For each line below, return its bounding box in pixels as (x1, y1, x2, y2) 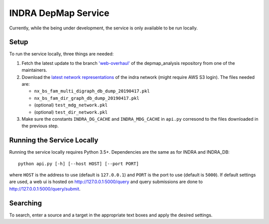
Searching (9, 199, 42, 207)
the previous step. (21, 123, 59, 129)
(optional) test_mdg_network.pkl (34, 102, 108, 108)
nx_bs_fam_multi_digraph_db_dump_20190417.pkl (34, 88, 150, 94)
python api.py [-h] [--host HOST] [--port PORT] (18, 161, 139, 167)
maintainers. (21, 67, 47, 73)
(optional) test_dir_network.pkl (34, 109, 108, 115)
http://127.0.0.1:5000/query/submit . (9, 186, 81, 192)
